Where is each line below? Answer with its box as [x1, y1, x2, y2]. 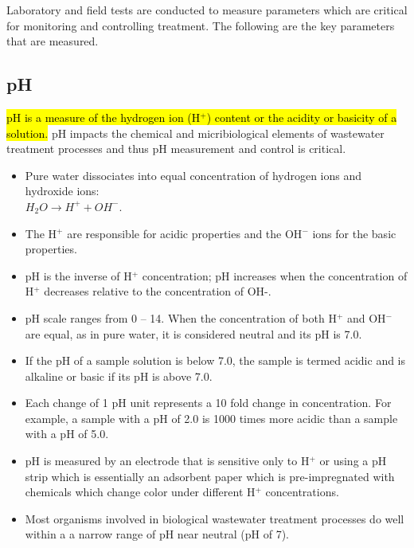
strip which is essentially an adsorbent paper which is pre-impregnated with [25, 468, 395, 484]
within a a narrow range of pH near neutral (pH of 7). [25, 526, 289, 542]
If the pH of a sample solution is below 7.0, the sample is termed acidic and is [25, 352, 406, 369]
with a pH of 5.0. [25, 425, 109, 442]
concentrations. [265, 483, 339, 500]
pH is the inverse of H [25, 267, 132, 284]
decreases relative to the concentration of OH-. [44, 283, 271, 299]
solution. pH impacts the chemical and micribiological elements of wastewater [6, 124, 385, 141]
